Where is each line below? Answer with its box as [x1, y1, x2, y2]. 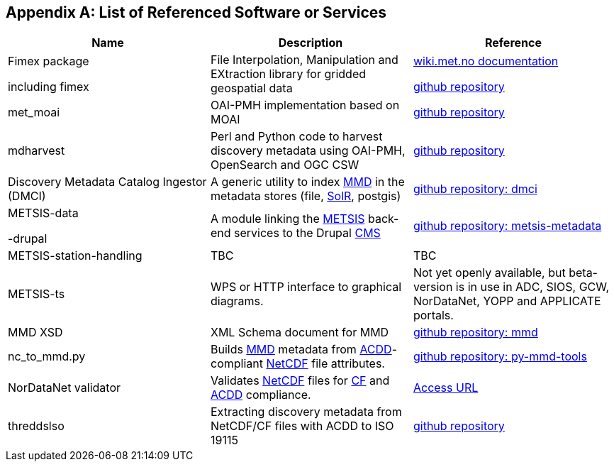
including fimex [8, 79, 89, 94]
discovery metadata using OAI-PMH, [210, 143, 406, 158]
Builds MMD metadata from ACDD [210, 342, 392, 357]
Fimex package [8, 54, 89, 69]
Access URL [413, 380, 479, 395]
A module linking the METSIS [210, 211, 365, 226]
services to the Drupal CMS [234, 226, 381, 241]
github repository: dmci [413, 182, 537, 197]
